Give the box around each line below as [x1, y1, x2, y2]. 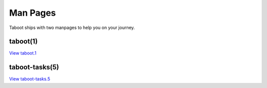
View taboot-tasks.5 [9, 76, 50, 82]
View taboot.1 [9, 50, 37, 56]
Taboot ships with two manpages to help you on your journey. [9, 25, 135, 30]
